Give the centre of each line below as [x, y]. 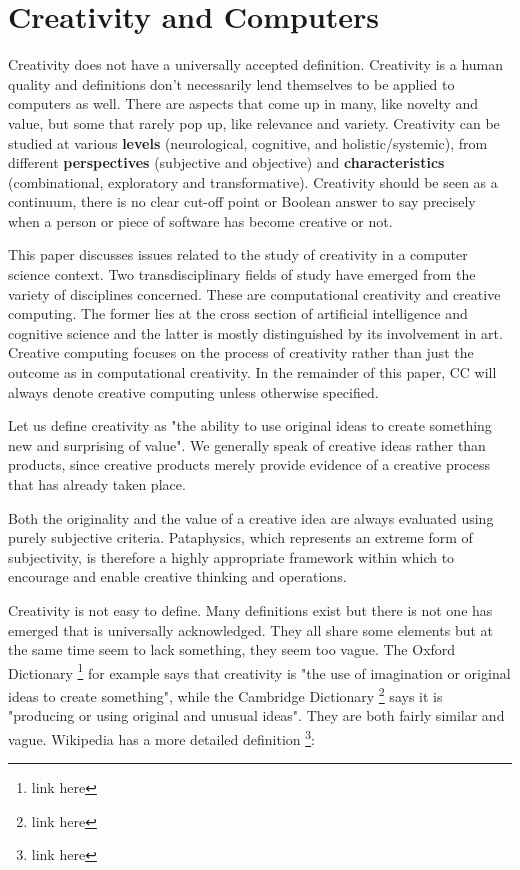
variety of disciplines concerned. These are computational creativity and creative [254, 293]
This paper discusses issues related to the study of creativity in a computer [238, 254]
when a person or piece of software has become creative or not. [200, 220]
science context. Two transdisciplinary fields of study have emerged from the [242, 274]
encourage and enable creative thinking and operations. [177, 576]
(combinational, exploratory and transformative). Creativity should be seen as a [253, 181]
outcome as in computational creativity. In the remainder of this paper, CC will [252, 372]
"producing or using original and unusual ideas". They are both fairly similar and [256, 715]
